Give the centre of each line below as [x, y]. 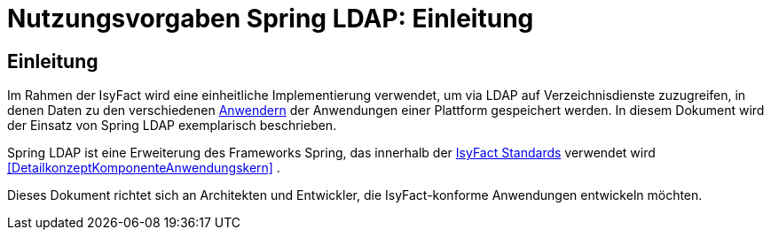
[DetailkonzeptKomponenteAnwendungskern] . [144, 168]
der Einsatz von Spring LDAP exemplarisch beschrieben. [172, 126]
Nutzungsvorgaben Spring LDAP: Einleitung [271, 19]
